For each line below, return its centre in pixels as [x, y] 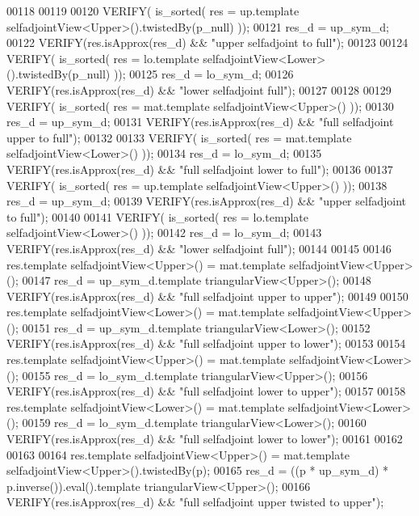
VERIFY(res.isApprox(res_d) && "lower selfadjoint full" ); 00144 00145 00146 [199, 248]
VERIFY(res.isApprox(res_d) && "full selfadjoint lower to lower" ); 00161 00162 [205, 439]
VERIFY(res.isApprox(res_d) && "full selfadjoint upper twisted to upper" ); [195, 502]
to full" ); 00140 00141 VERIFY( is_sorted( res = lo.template [158, 216]
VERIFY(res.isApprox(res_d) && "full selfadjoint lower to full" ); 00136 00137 [200, 169]
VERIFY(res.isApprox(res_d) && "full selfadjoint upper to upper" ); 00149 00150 [207, 296]
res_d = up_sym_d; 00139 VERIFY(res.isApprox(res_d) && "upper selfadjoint [206, 201]
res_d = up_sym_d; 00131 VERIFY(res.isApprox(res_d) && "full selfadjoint [200, 122]
